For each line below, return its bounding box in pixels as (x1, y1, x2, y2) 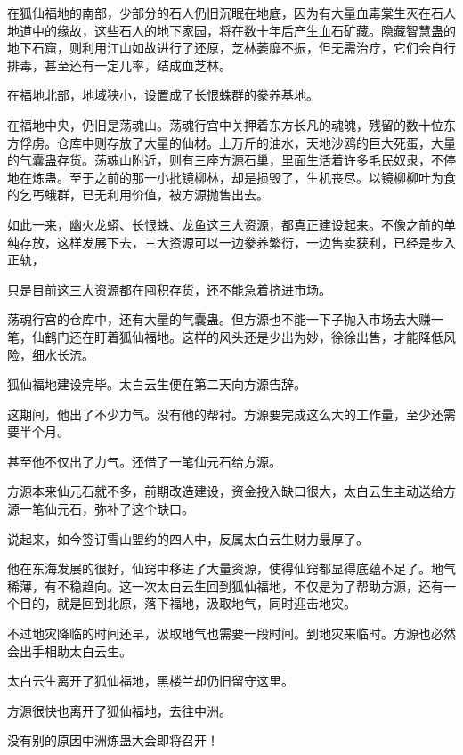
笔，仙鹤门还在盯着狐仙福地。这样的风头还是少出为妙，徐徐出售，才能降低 (7, 327, 443, 345)
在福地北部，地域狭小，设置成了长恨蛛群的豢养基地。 (7, 85, 319, 104)
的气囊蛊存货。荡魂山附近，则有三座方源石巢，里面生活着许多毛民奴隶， (7, 150, 431, 169)
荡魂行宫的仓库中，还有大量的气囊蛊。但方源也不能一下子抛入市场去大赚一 (7, 310, 443, 329)
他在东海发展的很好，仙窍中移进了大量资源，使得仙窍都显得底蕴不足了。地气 (7, 559, 456, 578)
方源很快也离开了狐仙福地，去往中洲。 (7, 701, 231, 719)
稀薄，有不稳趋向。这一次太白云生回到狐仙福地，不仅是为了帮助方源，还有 (7, 576, 443, 595)
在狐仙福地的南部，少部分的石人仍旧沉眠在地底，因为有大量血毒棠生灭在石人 (7, 4, 456, 21)
